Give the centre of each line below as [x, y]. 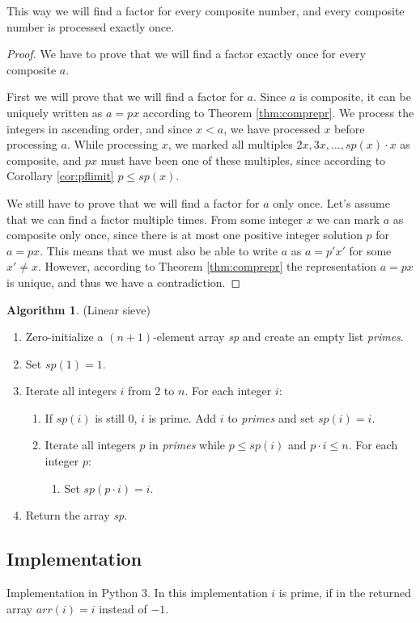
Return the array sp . [76, 515]
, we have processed [272, 128]
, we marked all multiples [230, 144]
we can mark [348, 219]
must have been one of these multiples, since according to [243, 160]
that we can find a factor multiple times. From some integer [155, 219]
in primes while [187, 445]
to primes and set [271, 417]
